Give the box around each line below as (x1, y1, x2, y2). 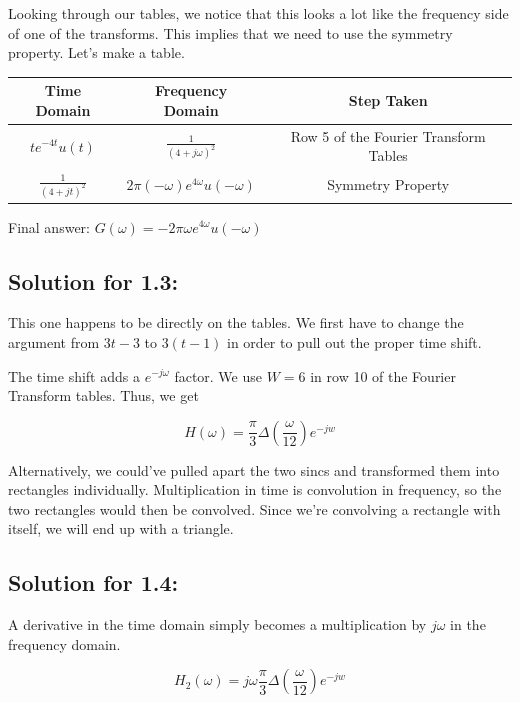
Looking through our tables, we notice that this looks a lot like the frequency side (8, 3, 509, 23)
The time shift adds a (8, 365, 140, 386)
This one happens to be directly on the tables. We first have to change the (8, 312, 464, 333)
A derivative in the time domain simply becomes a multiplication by (8, 614, 427, 635)
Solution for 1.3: (8, 265, 179, 296)
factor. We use (174, 365, 262, 386)
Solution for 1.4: (8, 567, 179, 598)
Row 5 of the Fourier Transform (290, 125, 486, 146)
